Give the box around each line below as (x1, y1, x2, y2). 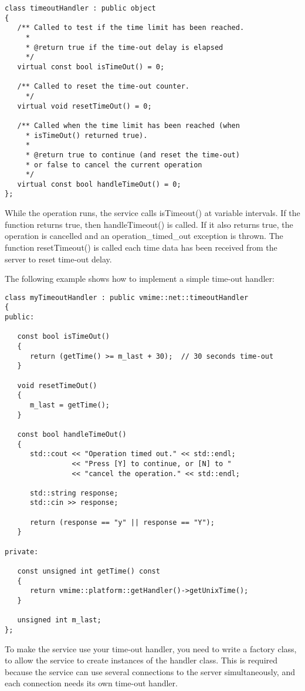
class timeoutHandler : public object (5, 4, 156, 12)
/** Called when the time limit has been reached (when (17, 121, 240, 130)
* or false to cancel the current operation (25, 160, 202, 169)
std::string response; (29, 488, 118, 497)
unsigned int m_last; (17, 616, 101, 625)
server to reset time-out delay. (5, 252, 112, 265)
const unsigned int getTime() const (17, 567, 160, 576)
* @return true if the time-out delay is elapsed (25, 43, 223, 52)
